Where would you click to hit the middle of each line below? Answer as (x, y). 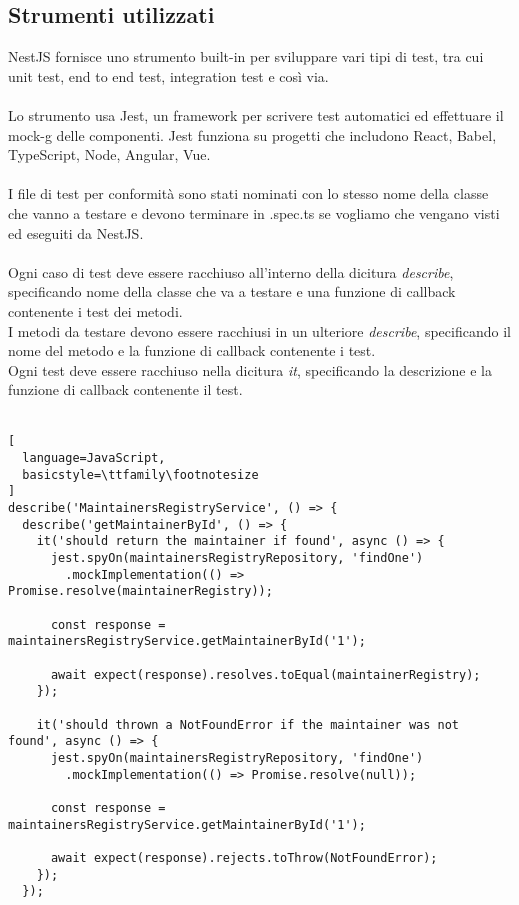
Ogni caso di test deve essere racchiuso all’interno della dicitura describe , (231, 271)
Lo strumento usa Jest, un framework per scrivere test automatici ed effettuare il (256, 114)
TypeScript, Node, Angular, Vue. (109, 154)
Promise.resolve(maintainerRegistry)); (140, 591)
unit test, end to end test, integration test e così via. (168, 75)
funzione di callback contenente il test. (125, 389)
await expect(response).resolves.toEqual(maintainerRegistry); (265, 674)
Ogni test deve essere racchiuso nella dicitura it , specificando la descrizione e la (250, 369)
